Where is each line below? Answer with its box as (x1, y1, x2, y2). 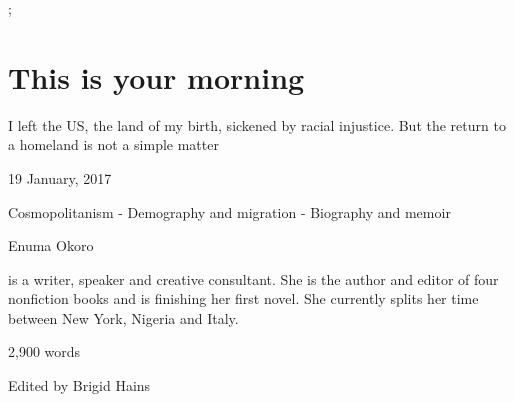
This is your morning (8, 56, 305, 97)
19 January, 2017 (8, 167, 112, 188)
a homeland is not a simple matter (8, 134, 219, 155)
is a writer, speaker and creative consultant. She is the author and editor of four (8, 268, 499, 289)
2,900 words (8, 341, 81, 362)
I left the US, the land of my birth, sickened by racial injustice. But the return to (8, 114, 506, 135)
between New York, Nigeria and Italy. (8, 307, 239, 328)
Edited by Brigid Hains (8, 375, 151, 396)
